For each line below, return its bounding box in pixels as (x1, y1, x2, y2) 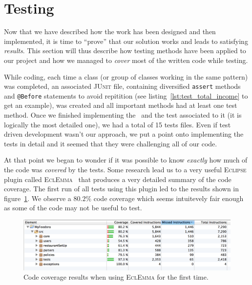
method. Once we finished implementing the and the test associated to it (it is (4, 110, 242, 120)
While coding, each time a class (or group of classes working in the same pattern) (4, 71, 248, 81)
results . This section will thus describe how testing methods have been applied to (4, 45, 246, 56)
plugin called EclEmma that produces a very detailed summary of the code (4, 174, 231, 184)
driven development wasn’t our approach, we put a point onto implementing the (4, 129, 244, 139)
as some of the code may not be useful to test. (4, 203, 142, 213)
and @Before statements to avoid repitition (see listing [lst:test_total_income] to (4, 90, 248, 101)
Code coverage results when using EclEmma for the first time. (23, 272, 209, 282)
